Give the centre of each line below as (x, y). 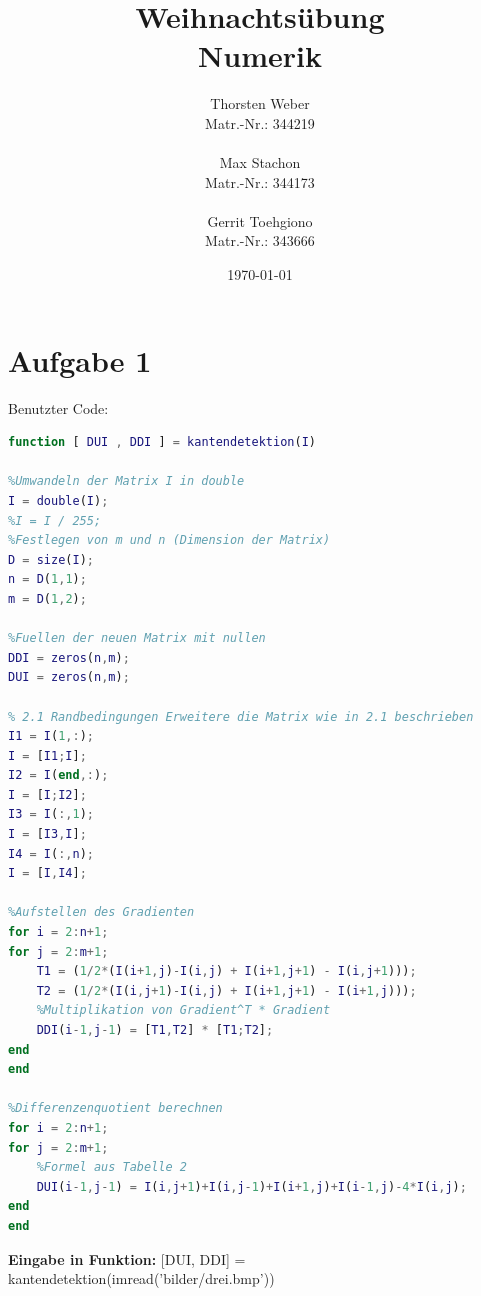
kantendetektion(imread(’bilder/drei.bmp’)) (141, 1278)
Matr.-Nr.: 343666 (260, 240)
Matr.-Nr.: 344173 (260, 181)
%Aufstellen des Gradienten (101, 912)
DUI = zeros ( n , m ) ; (69, 677)
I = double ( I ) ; (58, 500)
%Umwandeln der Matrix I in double (126, 481)
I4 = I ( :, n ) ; (51, 853)
